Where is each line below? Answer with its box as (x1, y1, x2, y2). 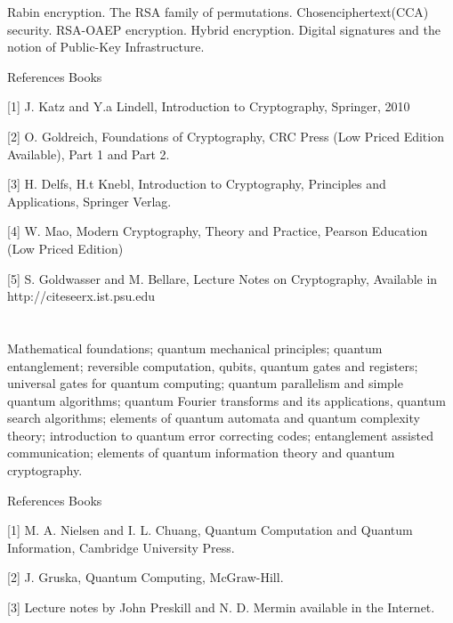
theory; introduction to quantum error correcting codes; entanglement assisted (7, 425, 433, 444)
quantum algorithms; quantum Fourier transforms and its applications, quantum (7, 391, 446, 409)
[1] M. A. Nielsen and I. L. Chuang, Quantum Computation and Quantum (7, 521, 413, 539)
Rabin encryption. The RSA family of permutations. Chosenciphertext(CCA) (7, 3, 429, 20)
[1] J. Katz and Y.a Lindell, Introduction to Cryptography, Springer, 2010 (7, 97, 410, 116)
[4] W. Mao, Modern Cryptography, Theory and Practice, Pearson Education (7, 222, 428, 240)
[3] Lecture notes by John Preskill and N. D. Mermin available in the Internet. (7, 598, 435, 617)
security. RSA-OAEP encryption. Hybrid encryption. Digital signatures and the (7, 20, 441, 38)
